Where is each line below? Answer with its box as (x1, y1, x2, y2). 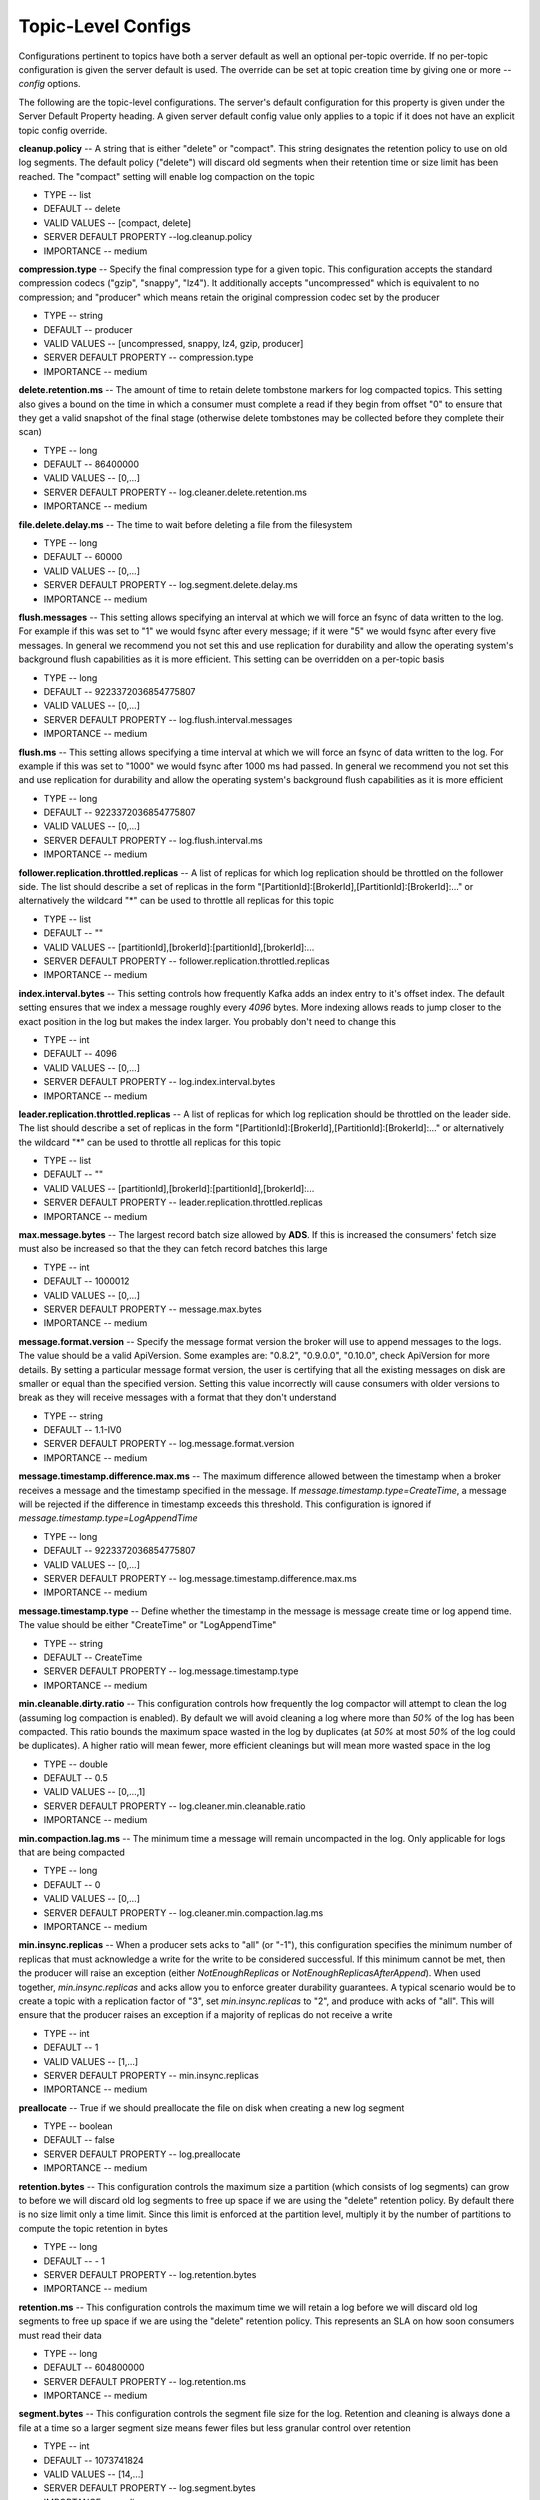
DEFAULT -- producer (43, 323, 133, 335)
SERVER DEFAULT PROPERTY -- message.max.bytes (43, 1303, 262, 1315)
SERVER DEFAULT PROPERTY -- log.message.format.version (43, 1438, 295, 1450)
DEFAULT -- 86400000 (43, 458, 140, 470)
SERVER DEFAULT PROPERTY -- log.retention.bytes (43, 2268, 257, 2280)
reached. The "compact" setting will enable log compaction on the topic (18, 170, 315, 182)
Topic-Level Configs (18, 15, 192, 37)
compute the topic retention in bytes (18, 2222, 169, 2234)
